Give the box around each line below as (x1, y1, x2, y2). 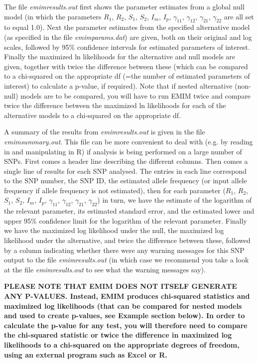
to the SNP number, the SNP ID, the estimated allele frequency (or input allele (4, 175, 247, 186)
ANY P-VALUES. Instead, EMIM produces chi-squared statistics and (4, 291, 250, 301)
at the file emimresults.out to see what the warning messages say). (4, 264, 206, 274)
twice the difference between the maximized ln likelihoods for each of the (4, 100, 226, 111)
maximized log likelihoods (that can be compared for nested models (4, 300, 242, 311)
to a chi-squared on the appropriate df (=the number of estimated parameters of (4, 71, 250, 81)
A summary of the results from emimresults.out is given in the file (4, 126, 205, 137)
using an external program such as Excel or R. (4, 349, 167, 360)
